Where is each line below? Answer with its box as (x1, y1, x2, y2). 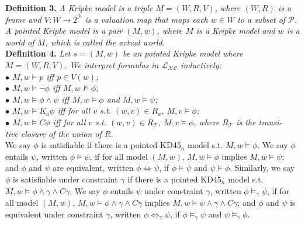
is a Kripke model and (196, 24, 275, 37)
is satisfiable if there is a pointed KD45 (41, 139, 181, 151)
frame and (5, 13, 41, 25)
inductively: (181, 58, 221, 71)
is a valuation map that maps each (85, 13, 208, 25)
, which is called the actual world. (45, 36, 165, 48)
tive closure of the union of (5, 127, 102, 139)
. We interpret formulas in (64, 58, 159, 71)
